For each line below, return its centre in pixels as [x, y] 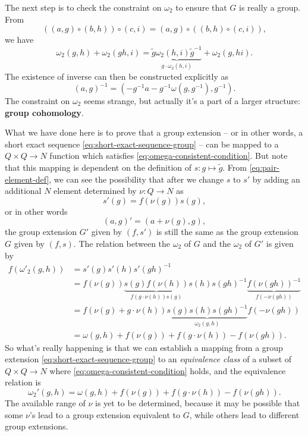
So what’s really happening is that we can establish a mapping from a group [144, 347]
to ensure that [201, 7]
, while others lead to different [244, 414]
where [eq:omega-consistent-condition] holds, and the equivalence [168, 370]
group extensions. [37, 426]
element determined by [95, 191]
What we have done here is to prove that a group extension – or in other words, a [154, 132]
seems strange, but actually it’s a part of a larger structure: [192, 101]
